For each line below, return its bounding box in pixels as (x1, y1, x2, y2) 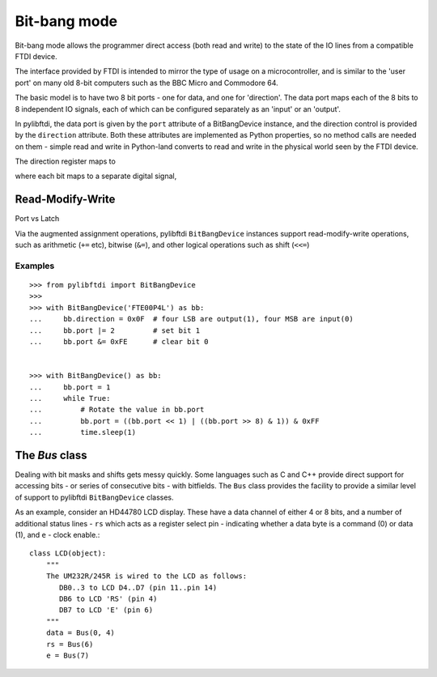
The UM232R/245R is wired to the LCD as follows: (45, 572, 247, 581)
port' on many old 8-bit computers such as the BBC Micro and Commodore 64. (15, 78, 278, 87)
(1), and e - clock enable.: (15, 530, 100, 540)
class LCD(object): (29, 549, 107, 558)
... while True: (29, 394, 111, 402)
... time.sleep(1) (29, 428, 137, 437)
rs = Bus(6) (45, 640, 94, 649)
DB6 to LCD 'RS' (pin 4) (59, 594, 158, 603)
